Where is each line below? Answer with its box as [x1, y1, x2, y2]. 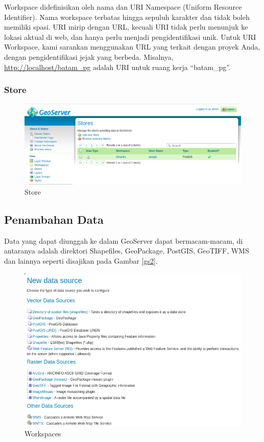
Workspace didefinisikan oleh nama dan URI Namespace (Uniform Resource [4, 2, 242, 12]
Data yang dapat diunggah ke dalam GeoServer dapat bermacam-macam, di [4, 235, 243, 246]
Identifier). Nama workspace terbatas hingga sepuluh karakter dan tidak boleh [4, 11, 250, 22]
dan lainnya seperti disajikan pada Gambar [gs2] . [4, 255, 158, 266]
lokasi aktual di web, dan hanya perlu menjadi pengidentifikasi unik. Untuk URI [4, 31, 256, 42]
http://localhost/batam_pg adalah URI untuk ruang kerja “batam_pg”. [4, 61, 231, 72]
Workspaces [25, 428, 61, 439]
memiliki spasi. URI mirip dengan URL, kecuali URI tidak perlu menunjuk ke [4, 21, 248, 32]
